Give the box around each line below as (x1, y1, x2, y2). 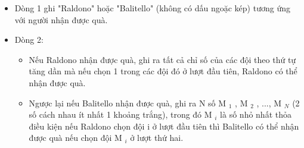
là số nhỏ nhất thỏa (220, 108, 291, 121)
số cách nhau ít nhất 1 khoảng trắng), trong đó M (29, 108, 212, 121)
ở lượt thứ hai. (130, 131, 184, 144)
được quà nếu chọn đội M (29, 131, 122, 144)
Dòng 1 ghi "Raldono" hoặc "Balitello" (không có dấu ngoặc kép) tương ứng (14, 2, 290, 14)
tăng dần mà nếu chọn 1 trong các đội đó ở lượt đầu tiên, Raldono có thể (29, 65, 297, 77)
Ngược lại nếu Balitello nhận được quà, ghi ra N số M (29, 96, 227, 109)
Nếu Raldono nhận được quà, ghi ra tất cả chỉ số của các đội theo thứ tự (29, 53, 296, 65)
